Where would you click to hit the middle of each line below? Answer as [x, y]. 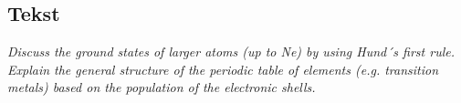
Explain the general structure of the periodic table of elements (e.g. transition [223, 69]
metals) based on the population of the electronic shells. [162, 87]
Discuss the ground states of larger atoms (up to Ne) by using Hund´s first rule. [231, 51]
